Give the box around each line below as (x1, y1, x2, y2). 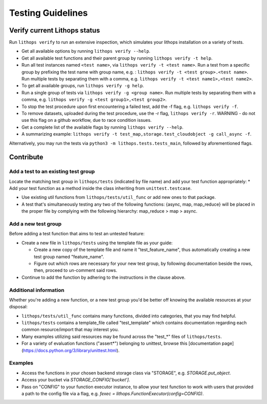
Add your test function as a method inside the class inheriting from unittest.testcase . (9, 185, 192, 191)
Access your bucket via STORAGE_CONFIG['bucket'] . (21, 377, 131, 383)
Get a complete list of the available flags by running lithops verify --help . (21, 124, 184, 130)
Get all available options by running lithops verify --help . (21, 48, 151, 54)
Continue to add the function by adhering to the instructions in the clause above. (21, 274, 185, 280)
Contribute (9, 153, 44, 161)
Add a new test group (9, 220, 62, 227)
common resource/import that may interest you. (21, 327, 119, 332)
